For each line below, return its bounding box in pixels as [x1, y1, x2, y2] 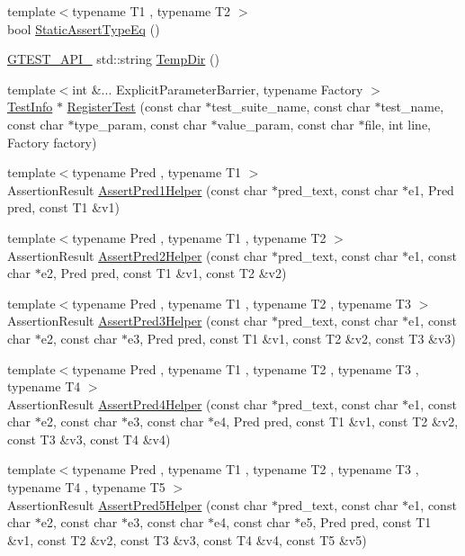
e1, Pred [408, 180, 454, 199]
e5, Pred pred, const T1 [300, 513, 432, 532]
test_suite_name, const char [211, 97, 371, 116]
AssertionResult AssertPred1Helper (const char [7, 180, 268, 199]
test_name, [380, 97, 444, 116]
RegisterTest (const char [67, 97, 201, 116]
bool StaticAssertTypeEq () [7, 19, 160, 38]
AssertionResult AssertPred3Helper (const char [7, 311, 268, 330]
